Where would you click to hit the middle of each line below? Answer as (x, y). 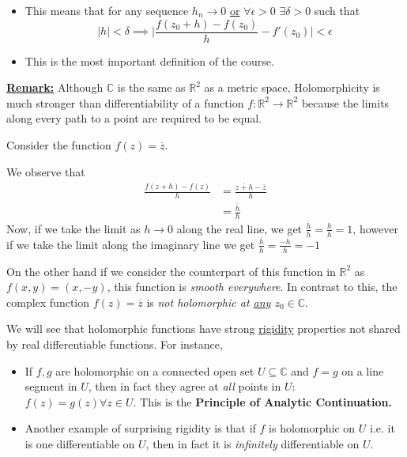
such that (337, 10)
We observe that (46, 171)
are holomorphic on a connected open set (155, 370)
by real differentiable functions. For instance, (115, 344)
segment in (51, 386)
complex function (48, 302)
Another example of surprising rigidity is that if (140, 428)
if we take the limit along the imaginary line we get (131, 244)
